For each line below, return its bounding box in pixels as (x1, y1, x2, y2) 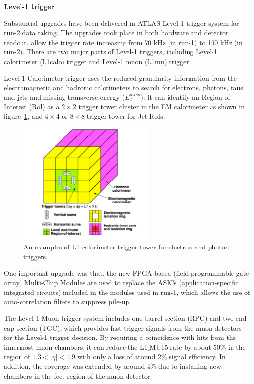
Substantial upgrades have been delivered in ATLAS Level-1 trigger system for (4, 18, 239, 28)
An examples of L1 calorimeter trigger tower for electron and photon (23, 242, 229, 252)
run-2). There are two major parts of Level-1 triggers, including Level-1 (4, 46, 217, 57)
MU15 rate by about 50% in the (149, 341, 246, 352)
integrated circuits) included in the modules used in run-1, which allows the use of (4, 287, 250, 297)
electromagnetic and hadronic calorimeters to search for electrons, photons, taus (4, 82, 243, 92)
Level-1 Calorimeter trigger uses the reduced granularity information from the (4, 72, 237, 83)
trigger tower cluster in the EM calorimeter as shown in (78, 101, 245, 112)
